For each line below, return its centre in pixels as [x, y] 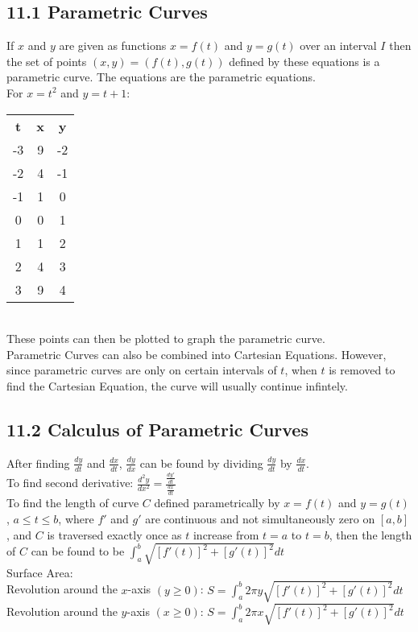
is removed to [362, 370]
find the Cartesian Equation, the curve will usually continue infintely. [177, 385]
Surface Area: [40, 572]
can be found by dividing [201, 463]
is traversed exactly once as [114, 534]
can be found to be [78, 551]
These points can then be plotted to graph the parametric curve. [166, 339]
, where [76, 518]
